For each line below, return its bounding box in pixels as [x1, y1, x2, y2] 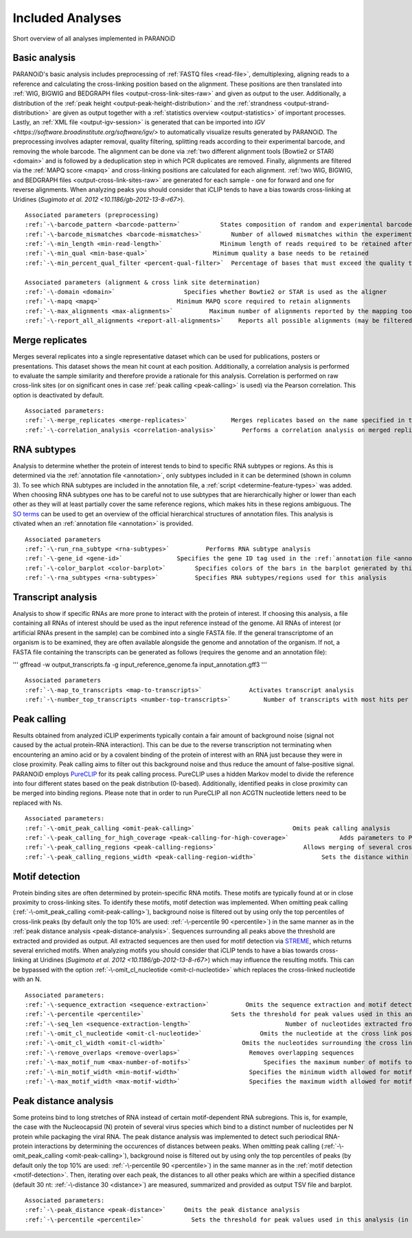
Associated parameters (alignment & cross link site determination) [25, 278, 260, 286]
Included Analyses [12, 10, 122, 25]
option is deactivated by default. [12, 391, 104, 399]
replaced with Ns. [12, 799, 63, 807]
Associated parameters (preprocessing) [25, 211, 159, 219]
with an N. [12, 975, 42, 983]
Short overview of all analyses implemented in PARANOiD [12, 34, 176, 43]
